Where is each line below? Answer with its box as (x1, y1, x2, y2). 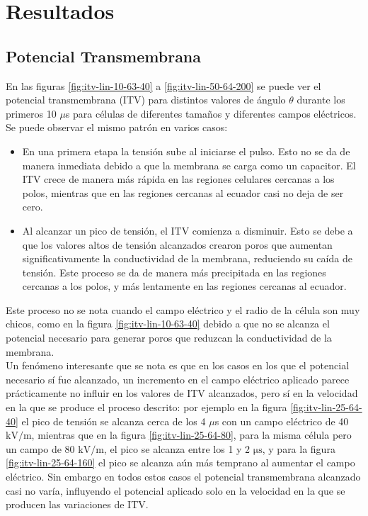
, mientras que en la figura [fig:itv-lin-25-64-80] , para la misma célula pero (31, 427, 352, 442)
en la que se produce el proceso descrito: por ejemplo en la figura (6, 400, 287, 415)
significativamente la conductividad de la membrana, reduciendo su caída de (22, 251, 352, 266)
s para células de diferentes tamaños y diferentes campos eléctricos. (65, 106, 357, 120)
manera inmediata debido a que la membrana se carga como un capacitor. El (22, 157, 356, 172)
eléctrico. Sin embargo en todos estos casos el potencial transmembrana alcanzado (6, 469, 361, 484)
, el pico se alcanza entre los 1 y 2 (103, 441, 251, 456)
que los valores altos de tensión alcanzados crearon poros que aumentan (22, 237, 333, 252)
